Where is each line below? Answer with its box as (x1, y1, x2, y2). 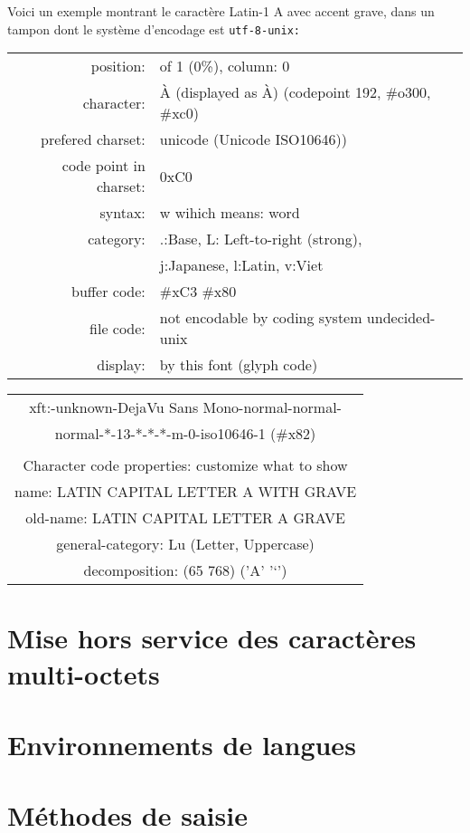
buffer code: (70, 281, 146, 302)
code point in (61, 155, 146, 177)
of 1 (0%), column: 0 (159, 55, 290, 77)
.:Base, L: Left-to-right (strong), (159, 228, 362, 250)
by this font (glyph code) (159, 354, 318, 376)
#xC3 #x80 (159, 281, 237, 302)
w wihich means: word (159, 202, 300, 224)
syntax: (99, 202, 146, 224)
